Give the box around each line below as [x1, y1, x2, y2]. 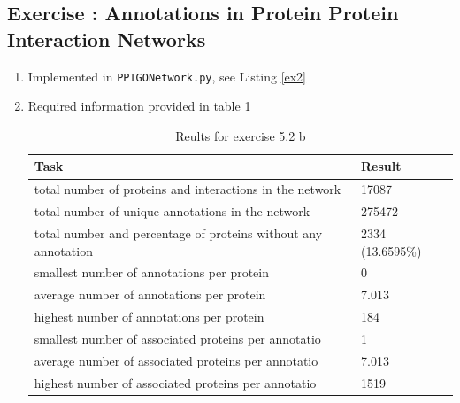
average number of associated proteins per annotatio [34, 351, 318, 369]
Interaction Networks [7, 25, 206, 52]
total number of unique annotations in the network [34, 202, 310, 221]
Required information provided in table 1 [27, 97, 251, 115]
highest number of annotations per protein [34, 307, 264, 326]
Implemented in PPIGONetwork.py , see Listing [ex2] [27, 66, 307, 85]
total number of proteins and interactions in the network [34, 180, 341, 198]
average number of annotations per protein [34, 285, 266, 304]
